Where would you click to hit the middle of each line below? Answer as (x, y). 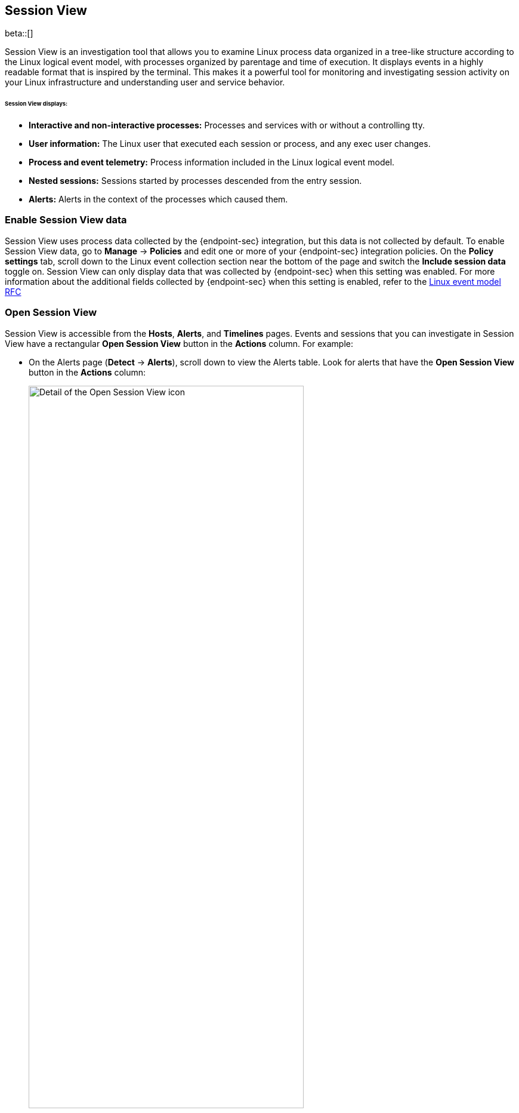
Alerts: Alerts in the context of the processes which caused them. (158, 199)
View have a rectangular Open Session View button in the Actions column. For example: (179, 343)
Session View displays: (36, 104)
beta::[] (19, 33)
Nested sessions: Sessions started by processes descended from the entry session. (195, 181)
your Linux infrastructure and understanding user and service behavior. (145, 82)
